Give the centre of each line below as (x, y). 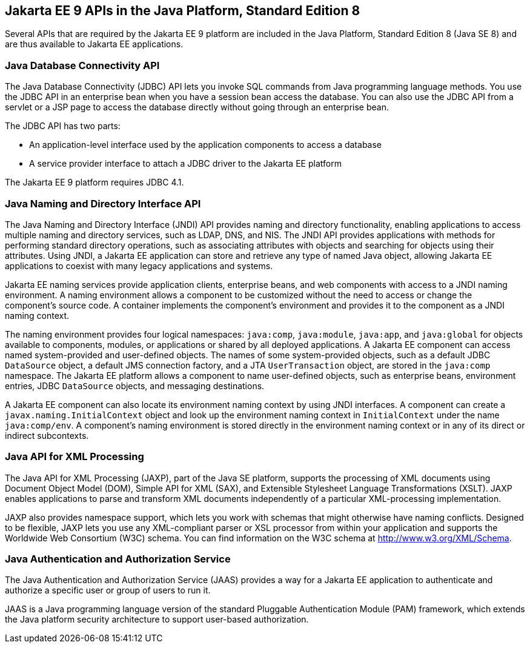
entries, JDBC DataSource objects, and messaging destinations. (135, 386)
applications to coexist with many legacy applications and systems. (139, 266)
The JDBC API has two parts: (63, 126)
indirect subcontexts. (47, 435)
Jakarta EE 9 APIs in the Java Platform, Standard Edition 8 (183, 11)
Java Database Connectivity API (82, 65)
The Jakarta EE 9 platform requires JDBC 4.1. (94, 182)
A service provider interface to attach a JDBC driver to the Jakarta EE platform (185, 164)
